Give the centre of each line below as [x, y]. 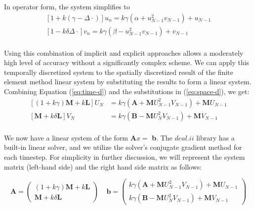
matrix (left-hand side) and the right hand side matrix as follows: [103, 166]
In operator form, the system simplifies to [67, 6]
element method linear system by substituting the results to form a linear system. [128, 82]
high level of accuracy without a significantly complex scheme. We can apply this [127, 62]
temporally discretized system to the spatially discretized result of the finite [119, 72]
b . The [162, 137]
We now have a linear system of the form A [70, 137]
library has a [215, 137]
